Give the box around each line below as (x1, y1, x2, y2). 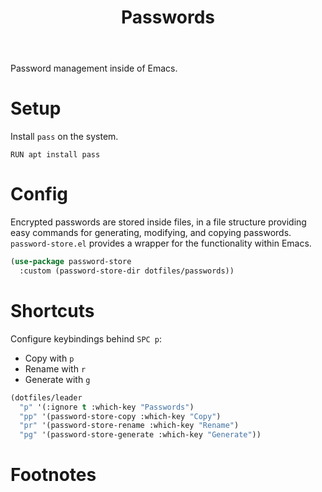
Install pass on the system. (10, 131, 119, 143)
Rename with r (24, 362, 87, 375)
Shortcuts (10, 300, 95, 322)
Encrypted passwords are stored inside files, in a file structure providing (10, 216, 307, 228)
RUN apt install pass (10, 150, 101, 160)
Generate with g (24, 373, 91, 385)
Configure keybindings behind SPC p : (10, 332, 163, 345)
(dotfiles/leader (10, 392, 83, 403)
